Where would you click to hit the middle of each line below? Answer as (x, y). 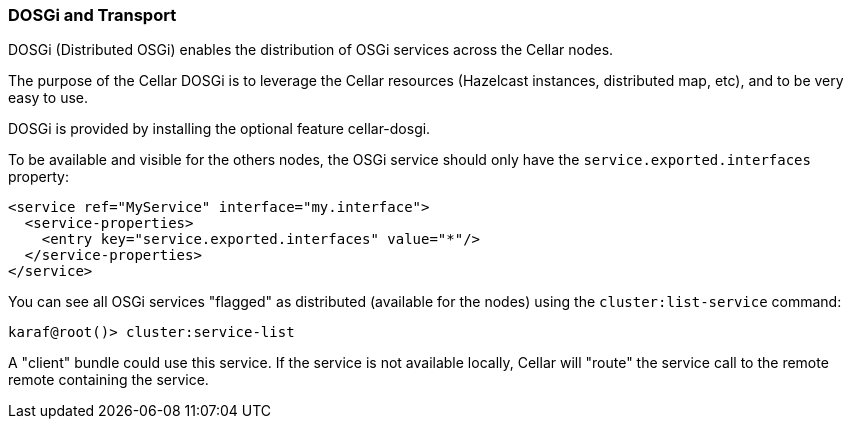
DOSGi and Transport (92, 15)
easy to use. (48, 98)
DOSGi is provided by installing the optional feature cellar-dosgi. (219, 129)
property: (38, 177)
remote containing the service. (108, 380)
